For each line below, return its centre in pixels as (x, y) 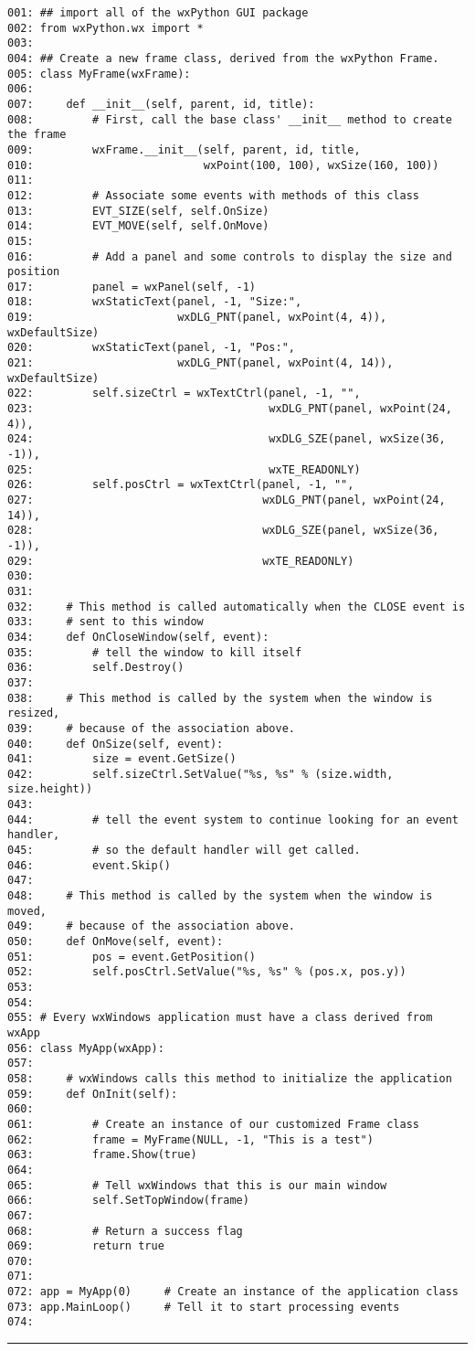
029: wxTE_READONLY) (181, 561)
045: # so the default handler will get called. (184, 851)
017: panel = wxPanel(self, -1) (132, 287)
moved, (27, 911)
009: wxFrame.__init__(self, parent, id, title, (184, 149)
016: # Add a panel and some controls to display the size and (230, 256)
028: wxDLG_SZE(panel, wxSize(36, (223, 531)
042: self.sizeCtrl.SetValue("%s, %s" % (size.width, (201, 774)
